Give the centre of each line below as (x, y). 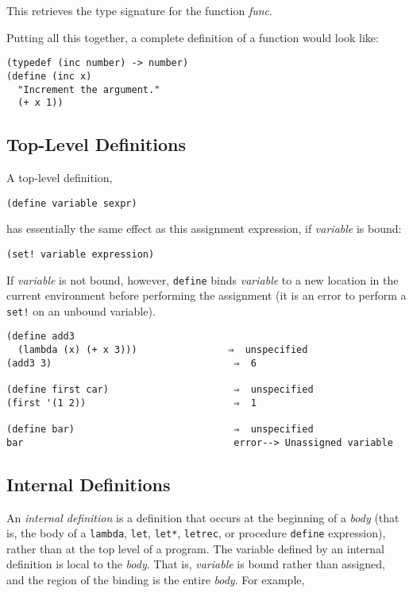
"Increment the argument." (89, 89)
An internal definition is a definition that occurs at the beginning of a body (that (203, 517)
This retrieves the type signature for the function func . (139, 10)
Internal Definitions (89, 484)
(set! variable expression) (81, 254)
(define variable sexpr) (72, 203)
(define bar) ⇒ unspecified (160, 430)
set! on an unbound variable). (81, 310)
